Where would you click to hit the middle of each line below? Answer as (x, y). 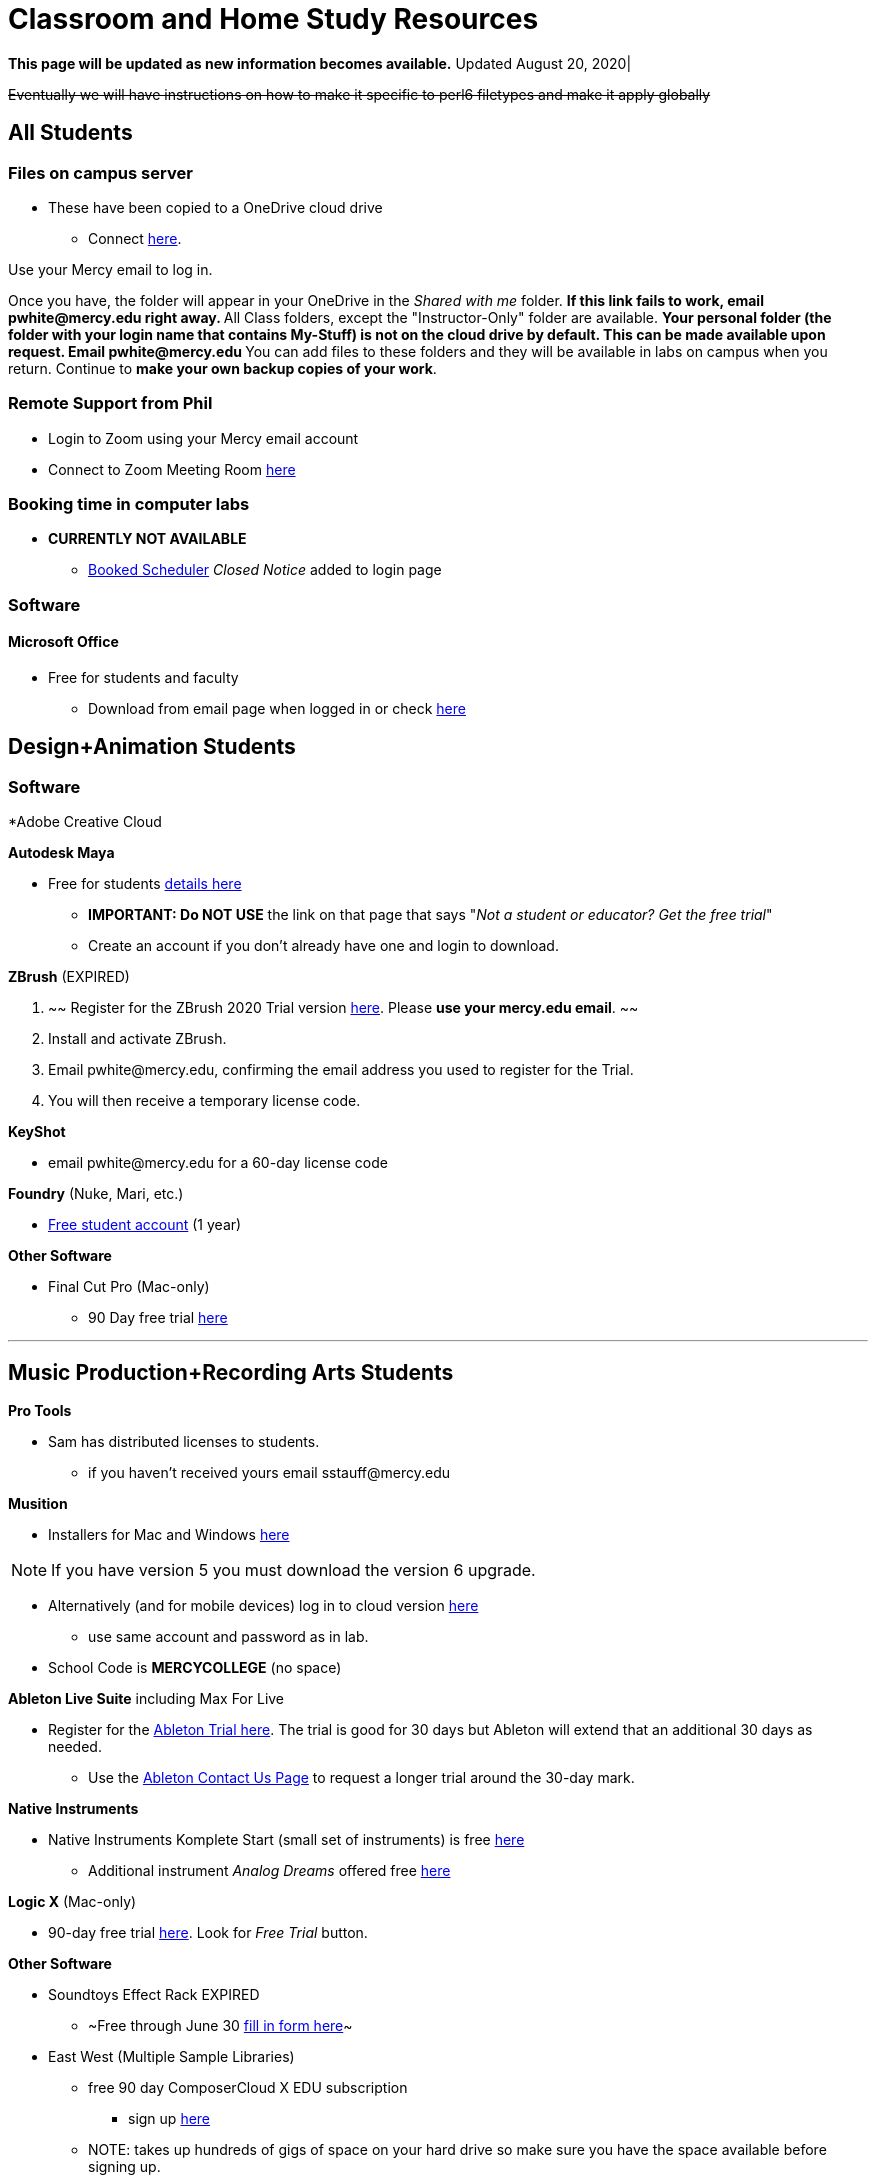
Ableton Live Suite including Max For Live (146, 1699)
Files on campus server (100, 172)
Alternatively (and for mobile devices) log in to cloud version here (263, 1606)
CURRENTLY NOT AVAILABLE (147, 539)
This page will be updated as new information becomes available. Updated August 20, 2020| (320, 63)
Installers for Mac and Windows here (169, 1535)
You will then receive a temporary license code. (204, 1101)
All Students (70, 133)
